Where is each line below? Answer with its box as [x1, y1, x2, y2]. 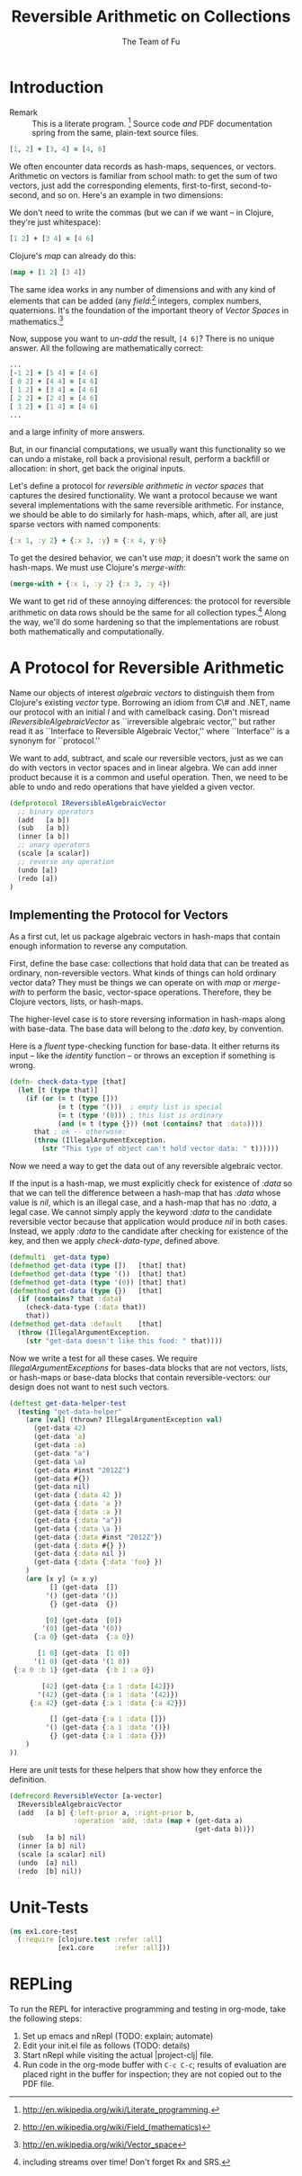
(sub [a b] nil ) [17, 1833, 87, 1842]
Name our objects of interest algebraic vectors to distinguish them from [9, 687, 275, 698]
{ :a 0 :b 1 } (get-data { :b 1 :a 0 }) [13, 1665, 155, 1675]
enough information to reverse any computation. [9, 940, 189, 951]
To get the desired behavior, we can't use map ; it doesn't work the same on [9, 553, 289, 563]
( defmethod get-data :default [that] [9, 1320, 164, 1329]
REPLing [9, 1974, 74, 1994]
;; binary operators [17, 807, 94, 816]
